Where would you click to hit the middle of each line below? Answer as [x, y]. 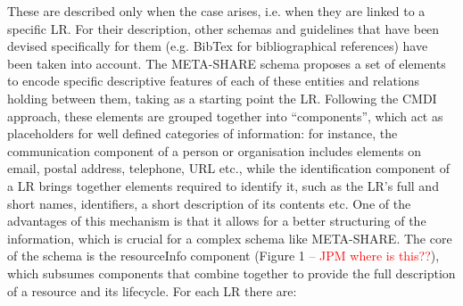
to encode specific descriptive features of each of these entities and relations [214, 81]
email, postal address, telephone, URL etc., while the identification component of [229, 168]
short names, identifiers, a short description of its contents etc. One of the [209, 203]
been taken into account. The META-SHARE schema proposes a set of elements [227, 63]
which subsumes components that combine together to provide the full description [231, 273]
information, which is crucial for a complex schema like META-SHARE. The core [230, 238]
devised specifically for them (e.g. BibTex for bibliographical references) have [218, 46]
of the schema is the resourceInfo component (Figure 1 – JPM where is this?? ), [223, 256]
